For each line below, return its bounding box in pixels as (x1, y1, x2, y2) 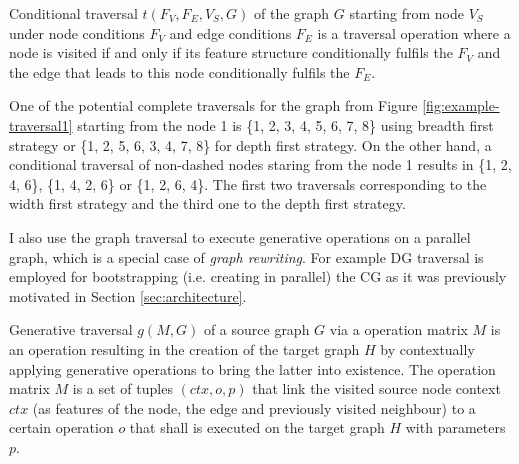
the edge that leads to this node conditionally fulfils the (9, 61, 350, 82)
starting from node (349, 3, 464, 23)
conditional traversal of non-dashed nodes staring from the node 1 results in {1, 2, (9, 154, 512, 175)
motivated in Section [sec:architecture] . (9, 285, 247, 306)
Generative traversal (9, 319, 133, 340)
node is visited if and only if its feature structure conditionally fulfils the (9, 42, 453, 63)
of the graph (253, 3, 330, 23)
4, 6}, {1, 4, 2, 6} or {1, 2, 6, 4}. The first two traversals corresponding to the (9, 173, 487, 194)
